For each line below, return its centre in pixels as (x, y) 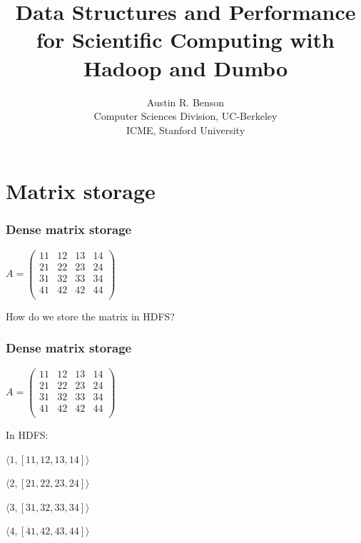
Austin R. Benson (185, 102)
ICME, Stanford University (185, 130)
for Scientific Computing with (185, 40)
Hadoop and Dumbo (185, 67)
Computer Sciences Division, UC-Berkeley (185, 116)
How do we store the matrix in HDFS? (90, 316)
